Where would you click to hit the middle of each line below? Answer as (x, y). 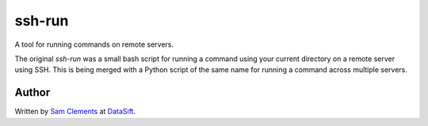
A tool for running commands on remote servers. (94, 44)
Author (32, 92)
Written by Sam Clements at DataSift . (75, 112)
